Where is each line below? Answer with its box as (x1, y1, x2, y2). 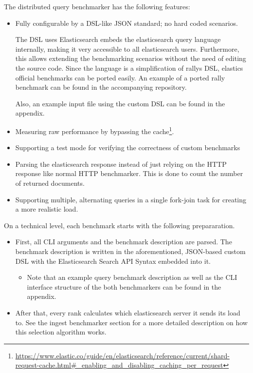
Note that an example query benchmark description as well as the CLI (27, 272, 237, 282)
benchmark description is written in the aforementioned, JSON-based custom (15, 246, 246, 256)
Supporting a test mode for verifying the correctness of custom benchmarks (15, 142, 240, 153)
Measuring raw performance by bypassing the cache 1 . (15, 124, 174, 136)
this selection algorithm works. (15, 327, 107, 337)
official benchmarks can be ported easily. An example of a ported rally (15, 72, 225, 82)
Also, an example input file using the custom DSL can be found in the (15, 98, 225, 108)
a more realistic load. (15, 204, 78, 214)
